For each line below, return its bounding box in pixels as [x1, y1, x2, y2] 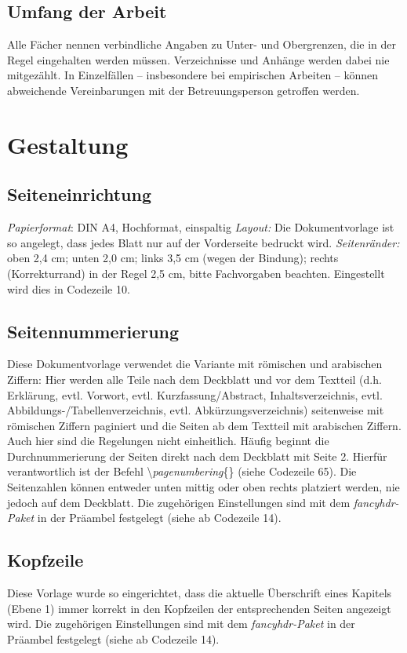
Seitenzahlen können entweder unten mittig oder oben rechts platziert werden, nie [7, 479, 400, 495]
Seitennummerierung [7, 319, 180, 343]
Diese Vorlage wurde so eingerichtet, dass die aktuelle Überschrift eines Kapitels [7, 585, 392, 601]
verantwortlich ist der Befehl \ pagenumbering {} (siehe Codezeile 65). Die [7, 463, 357, 480]
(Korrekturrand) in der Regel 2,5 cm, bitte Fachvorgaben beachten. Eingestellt [7, 264, 385, 281]
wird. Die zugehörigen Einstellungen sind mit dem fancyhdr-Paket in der [7, 615, 355, 632]
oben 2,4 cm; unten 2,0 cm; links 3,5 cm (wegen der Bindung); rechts [7, 250, 339, 266]
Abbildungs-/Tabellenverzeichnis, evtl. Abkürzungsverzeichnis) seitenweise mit [7, 402, 384, 418]
